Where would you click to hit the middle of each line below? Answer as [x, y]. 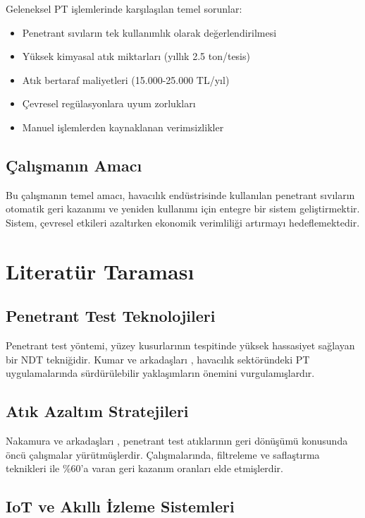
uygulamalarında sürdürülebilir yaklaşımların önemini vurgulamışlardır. [160, 373]
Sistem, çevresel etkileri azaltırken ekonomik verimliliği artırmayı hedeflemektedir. [183, 222]
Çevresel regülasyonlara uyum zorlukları [109, 103]
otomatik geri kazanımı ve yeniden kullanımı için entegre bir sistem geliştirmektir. [183, 209]
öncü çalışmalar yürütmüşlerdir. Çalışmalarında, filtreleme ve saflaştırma [163, 454]
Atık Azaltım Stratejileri [97, 411]
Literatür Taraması [100, 271]
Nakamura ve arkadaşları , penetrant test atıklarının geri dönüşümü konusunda [177, 441]
